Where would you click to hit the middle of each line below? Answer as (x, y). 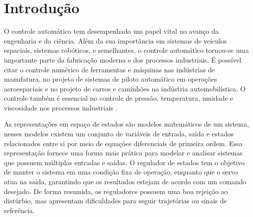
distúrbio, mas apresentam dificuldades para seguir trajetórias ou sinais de (115, 201)
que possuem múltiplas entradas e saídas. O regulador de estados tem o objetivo (124, 162)
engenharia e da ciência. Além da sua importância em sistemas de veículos (115, 40)
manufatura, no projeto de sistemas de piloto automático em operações (111, 79)
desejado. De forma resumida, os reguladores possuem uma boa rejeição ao (116, 191)
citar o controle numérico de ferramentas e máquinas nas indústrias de (110, 69)
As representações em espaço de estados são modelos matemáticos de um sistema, (127, 124)
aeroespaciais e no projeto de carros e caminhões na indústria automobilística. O (125, 88)
